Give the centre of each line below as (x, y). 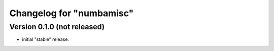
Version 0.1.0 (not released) (57, 27)
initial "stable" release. (46, 39)
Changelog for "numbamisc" (72, 13)
